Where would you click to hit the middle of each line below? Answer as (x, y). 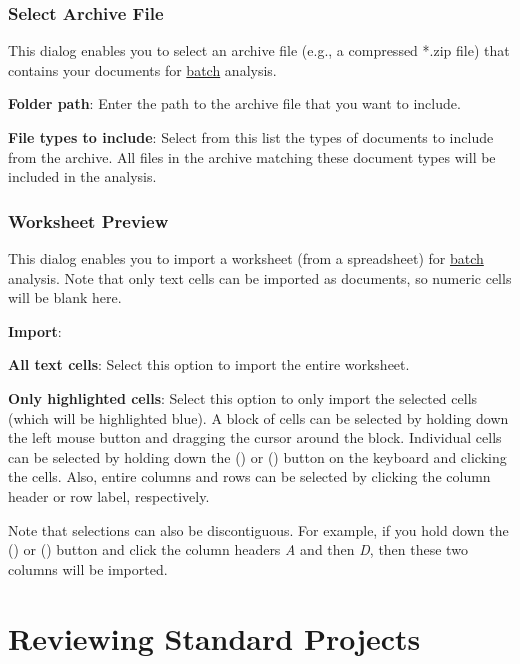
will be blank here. (65, 297)
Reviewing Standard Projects (214, 637)
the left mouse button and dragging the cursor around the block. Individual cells (255, 437)
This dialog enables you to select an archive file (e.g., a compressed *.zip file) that (259, 50)
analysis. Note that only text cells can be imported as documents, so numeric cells (260, 277)
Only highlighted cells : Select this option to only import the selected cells (243, 397)
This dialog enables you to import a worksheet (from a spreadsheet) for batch (246, 258)
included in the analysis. (82, 176)
